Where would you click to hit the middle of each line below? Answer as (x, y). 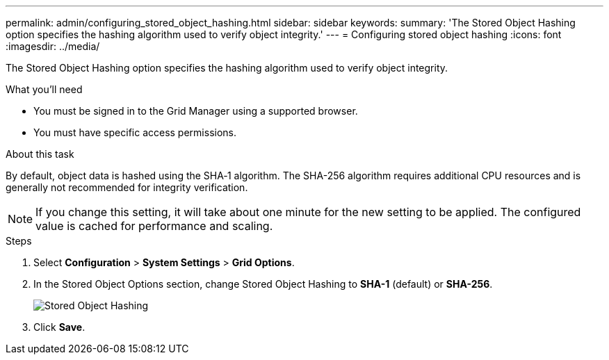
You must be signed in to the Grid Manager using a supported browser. (196, 111)
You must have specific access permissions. (135, 132)
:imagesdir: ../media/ (53, 46)
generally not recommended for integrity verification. (127, 187)
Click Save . (59, 327)
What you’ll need (44, 89)
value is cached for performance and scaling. (154, 226)
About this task (40, 154)
